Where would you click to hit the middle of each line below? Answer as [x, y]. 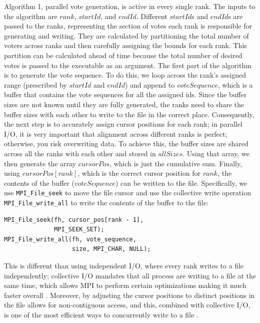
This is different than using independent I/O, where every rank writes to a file [124, 265]
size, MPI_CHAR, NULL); [111, 249]
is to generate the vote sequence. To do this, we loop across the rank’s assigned [125, 75]
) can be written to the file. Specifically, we [181, 183]
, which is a [235, 84]
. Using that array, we [216, 153]
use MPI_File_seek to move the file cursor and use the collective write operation [127, 193]
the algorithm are [31, 16]
